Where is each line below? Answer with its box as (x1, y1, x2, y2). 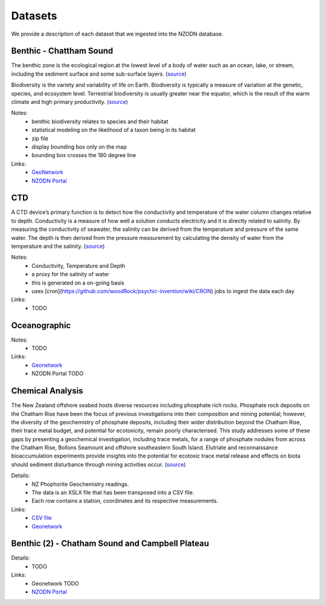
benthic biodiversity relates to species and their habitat (31, 118, 168, 125)
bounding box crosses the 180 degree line (31, 152, 136, 159)
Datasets (11, 9, 57, 22)
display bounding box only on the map (31, 143, 127, 150)
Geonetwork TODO (31, 580, 80, 587)
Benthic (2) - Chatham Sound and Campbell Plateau (11, 539, 209, 549)
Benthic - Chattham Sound (11, 46, 113, 56)
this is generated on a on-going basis (31, 279, 125, 286)
